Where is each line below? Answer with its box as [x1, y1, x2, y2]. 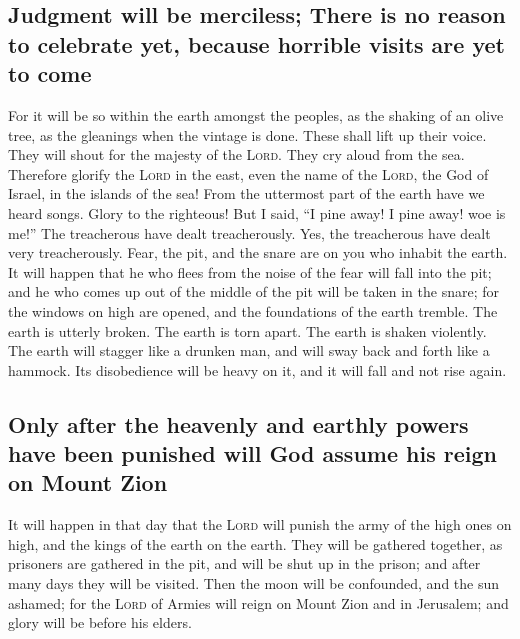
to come [8, 58, 92, 89]
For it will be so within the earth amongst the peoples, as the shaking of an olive [8, 104, 504, 125]
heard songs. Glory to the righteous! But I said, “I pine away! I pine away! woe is [8, 202, 506, 223]
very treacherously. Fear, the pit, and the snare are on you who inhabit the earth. [8, 242, 508, 263]
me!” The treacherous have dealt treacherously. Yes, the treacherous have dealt [8, 222, 491, 243]
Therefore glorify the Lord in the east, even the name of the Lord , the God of [8, 163, 489, 184]
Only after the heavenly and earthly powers [8, 408, 469, 439]
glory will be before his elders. [8, 612, 192, 633]
